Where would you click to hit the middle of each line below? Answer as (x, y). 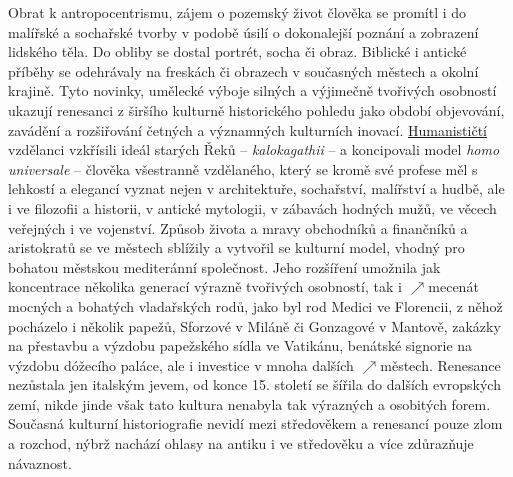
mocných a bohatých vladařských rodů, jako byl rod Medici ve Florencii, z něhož (255, 305)
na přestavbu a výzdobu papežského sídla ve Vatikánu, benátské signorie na (240, 345)
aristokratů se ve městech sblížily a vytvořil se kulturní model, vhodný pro (236, 247)
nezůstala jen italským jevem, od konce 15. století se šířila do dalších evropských (254, 384)
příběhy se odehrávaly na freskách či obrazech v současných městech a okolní (243, 70)
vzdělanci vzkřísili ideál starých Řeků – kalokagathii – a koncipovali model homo (254, 149)
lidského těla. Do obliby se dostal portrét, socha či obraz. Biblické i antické (237, 51)
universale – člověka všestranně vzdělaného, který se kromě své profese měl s (243, 168)
